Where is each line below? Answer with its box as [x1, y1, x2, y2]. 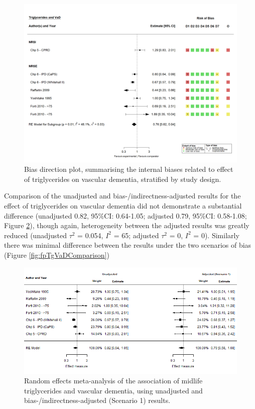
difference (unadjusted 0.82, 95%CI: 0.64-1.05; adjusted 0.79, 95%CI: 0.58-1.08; [4, 210, 247, 221]
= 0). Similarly [193, 230, 239, 240]
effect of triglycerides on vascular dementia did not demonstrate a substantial [4, 200, 242, 211]
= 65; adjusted [113, 230, 159, 240]
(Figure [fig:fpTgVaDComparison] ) [4, 250, 109, 260]
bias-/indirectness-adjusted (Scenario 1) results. [24, 395, 171, 405]
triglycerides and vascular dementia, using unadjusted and [24, 385, 203, 395]
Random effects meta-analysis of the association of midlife [24, 375, 203, 386]
